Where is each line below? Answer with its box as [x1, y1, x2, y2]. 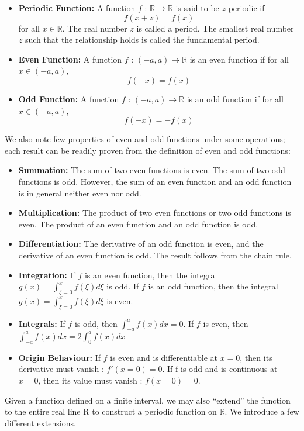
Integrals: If [18, 317, 65, 329]
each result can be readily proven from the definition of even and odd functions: [5, 144, 291, 156]
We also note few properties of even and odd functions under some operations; [5, 133, 285, 145]
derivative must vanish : [18, 363, 104, 375]
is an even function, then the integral [84, 268, 217, 281]
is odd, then [75, 317, 118, 329]
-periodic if [225, 2, 265, 13]
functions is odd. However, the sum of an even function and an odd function [18, 175, 292, 187]
